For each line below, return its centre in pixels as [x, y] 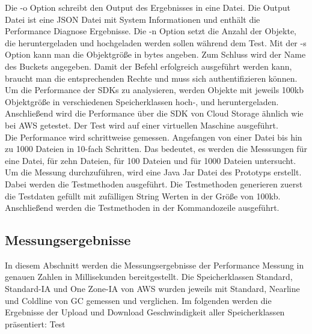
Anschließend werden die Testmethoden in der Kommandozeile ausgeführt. [142, 208]
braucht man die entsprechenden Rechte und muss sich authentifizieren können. [151, 78]
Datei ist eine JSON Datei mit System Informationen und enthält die [133, 19]
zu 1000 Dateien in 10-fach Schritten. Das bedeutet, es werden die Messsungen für [156, 149]
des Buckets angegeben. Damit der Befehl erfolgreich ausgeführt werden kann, [148, 66]
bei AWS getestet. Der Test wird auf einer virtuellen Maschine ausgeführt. [142, 125]
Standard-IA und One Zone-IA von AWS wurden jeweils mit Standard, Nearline [152, 289]
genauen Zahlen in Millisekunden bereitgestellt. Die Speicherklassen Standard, [149, 277]
